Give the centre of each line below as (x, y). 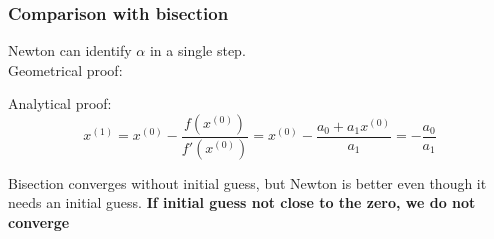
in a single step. (197, 50)
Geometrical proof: (65, 69)
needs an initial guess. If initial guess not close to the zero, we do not (242, 202)
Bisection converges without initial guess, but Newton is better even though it (247, 182)
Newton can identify (70, 50)
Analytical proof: (60, 103)
